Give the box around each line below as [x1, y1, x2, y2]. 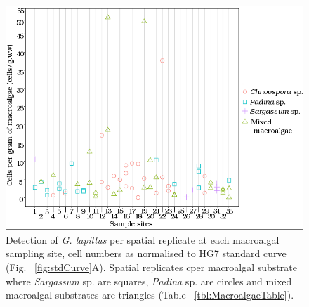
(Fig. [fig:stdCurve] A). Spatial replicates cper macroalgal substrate [6, 260, 297, 275]
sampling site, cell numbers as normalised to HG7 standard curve [6, 246, 287, 261]
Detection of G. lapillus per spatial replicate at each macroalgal [6, 232, 280, 247]
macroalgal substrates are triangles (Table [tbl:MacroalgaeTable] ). [6, 287, 294, 302]
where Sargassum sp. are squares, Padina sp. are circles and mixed [6, 273, 292, 288]
